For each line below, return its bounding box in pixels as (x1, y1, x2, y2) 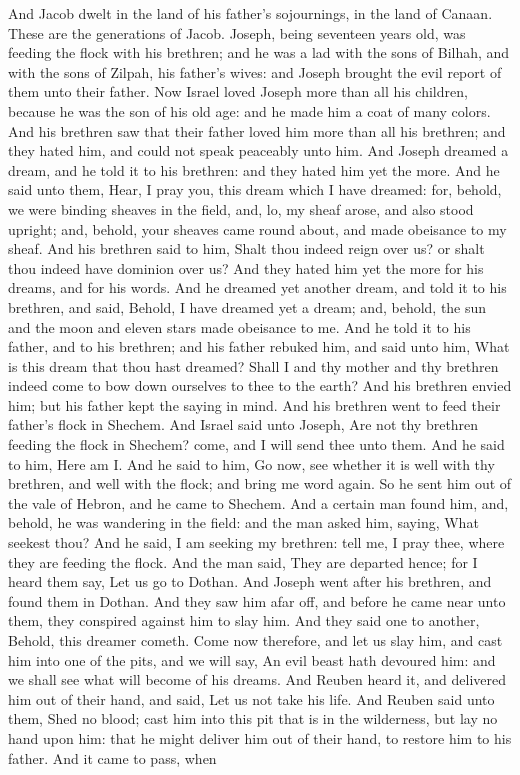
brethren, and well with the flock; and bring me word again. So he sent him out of (8, 473, 512, 494)
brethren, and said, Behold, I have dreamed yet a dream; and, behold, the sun (8, 296, 487, 317)
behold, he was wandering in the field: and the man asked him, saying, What (8, 512, 479, 533)
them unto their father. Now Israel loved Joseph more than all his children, (8, 81, 468, 102)
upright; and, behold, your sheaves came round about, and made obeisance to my (8, 218, 507, 239)
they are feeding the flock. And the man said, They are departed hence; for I (8, 551, 478, 572)
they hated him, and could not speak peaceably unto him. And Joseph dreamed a (8, 140, 509, 161)
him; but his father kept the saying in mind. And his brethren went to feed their (8, 394, 501, 415)
